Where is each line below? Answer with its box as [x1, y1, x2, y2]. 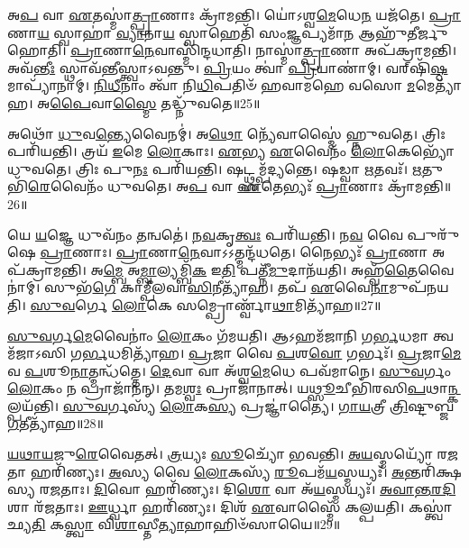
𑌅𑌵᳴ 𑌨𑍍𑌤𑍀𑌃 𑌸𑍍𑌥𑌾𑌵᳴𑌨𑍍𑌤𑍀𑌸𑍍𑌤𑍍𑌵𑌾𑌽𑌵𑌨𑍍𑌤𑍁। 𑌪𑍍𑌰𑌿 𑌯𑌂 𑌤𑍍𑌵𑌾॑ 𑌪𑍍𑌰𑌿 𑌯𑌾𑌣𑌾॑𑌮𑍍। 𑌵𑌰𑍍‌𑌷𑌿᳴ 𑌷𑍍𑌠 [7, 58, 448, 77]
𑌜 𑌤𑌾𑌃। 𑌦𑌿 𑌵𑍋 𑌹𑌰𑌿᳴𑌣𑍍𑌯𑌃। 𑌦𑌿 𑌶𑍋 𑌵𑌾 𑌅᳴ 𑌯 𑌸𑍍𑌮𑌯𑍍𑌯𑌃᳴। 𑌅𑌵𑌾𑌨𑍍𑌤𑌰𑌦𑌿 [50, 479, 456, 498]
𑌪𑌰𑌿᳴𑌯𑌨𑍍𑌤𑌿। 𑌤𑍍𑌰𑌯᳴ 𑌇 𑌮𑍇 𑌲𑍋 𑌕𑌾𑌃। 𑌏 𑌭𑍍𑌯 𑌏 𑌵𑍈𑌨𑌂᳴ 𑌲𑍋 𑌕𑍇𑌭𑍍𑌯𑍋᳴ [7, 142, 455, 160]
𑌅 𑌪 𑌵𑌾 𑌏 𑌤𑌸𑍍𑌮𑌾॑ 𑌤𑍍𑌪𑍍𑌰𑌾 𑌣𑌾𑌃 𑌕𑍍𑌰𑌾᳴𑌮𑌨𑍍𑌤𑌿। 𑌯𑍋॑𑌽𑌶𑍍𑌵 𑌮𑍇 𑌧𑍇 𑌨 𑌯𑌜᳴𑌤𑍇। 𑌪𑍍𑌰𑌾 [7, 5, 462, 23]
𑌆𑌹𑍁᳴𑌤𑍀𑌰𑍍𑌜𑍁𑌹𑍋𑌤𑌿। [357, 23, 448, 41]
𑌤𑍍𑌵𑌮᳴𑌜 [432, 325, 454, 344]
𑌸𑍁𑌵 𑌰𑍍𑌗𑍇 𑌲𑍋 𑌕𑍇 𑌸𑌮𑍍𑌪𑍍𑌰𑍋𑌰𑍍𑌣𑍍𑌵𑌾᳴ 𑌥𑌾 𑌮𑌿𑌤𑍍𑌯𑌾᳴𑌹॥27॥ [30, 295, 382, 314]
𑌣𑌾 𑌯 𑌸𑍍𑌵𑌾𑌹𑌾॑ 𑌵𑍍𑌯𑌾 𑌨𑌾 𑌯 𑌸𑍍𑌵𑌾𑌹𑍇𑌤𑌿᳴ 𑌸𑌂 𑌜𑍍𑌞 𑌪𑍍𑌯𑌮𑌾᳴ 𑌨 [7, 23, 354, 41]
